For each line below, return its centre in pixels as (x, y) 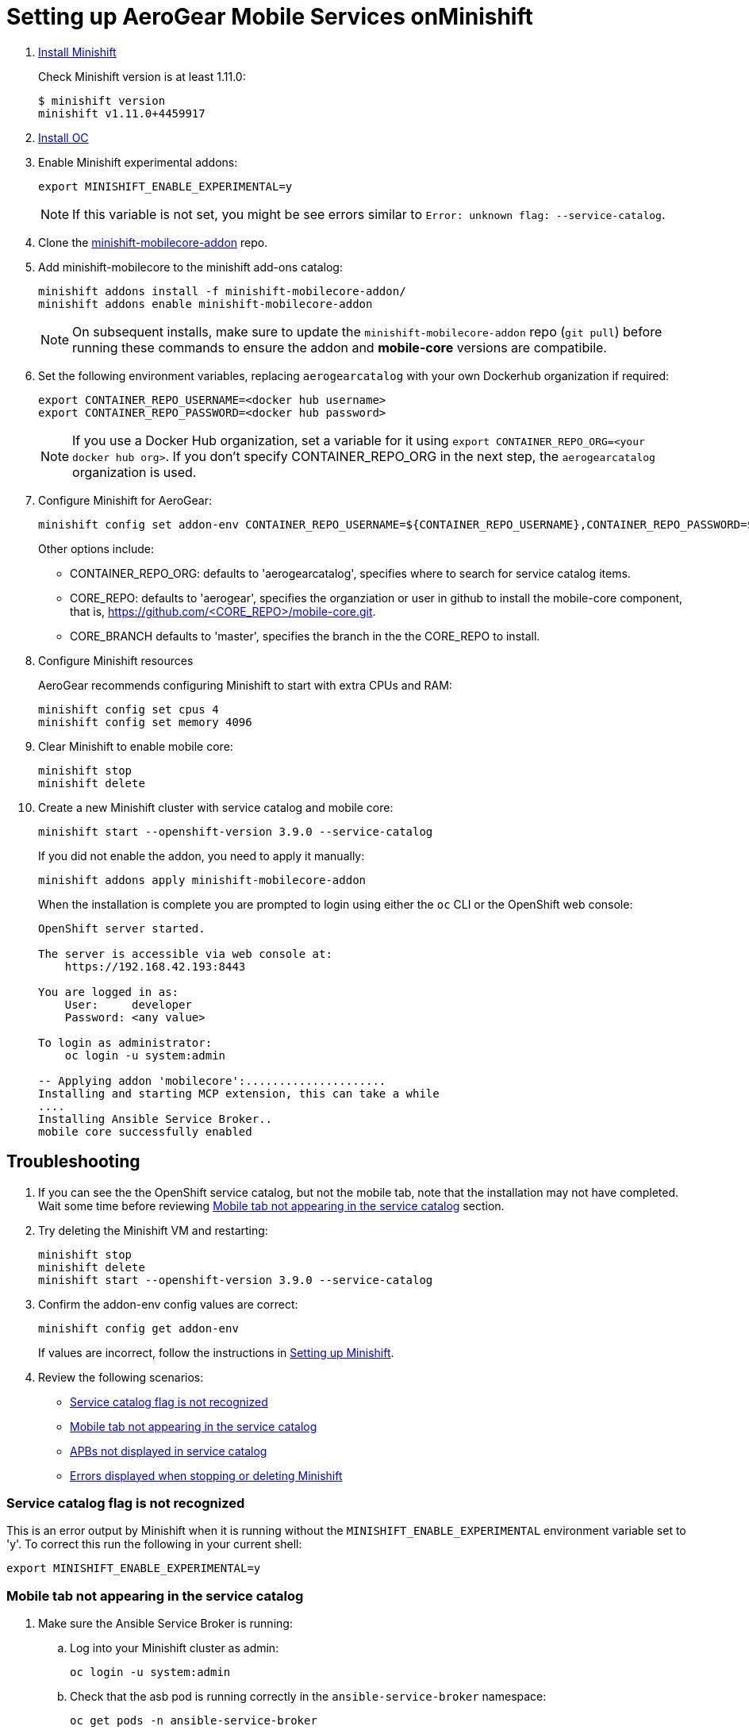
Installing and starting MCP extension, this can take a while (239, 1093)
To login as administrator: (125, 1042)
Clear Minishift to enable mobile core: (136, 746)
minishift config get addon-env (138, 1328)
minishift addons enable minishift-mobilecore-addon (205, 304)
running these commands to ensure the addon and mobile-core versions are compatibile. (340, 347)
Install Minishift (77, 52)
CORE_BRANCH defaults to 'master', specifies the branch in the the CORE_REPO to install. (305, 636)
